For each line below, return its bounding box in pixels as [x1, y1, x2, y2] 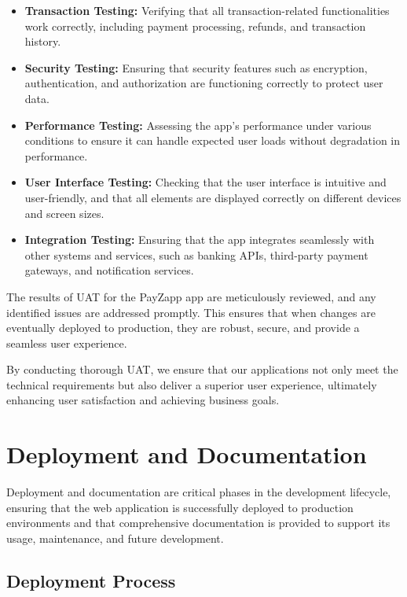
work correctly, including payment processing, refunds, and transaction [24, 17, 366, 34]
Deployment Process [6, 568, 176, 592]
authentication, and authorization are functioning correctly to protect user [24, 75, 383, 91]
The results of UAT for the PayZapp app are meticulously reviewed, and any [6, 288, 376, 304]
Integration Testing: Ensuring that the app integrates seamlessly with [24, 231, 375, 248]
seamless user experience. [6, 334, 127, 351]
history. [24, 33, 61, 50]
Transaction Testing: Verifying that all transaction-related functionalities [24, 2, 390, 18]
